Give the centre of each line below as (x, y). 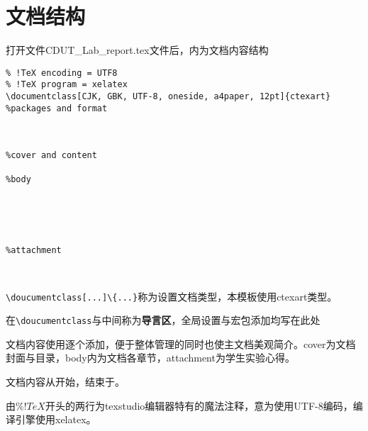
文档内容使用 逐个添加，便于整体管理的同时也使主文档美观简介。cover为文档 (181, 343)
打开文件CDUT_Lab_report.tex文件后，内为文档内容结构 (137, 50)
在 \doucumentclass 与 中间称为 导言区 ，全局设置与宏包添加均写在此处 (163, 320)
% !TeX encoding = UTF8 (62, 73)
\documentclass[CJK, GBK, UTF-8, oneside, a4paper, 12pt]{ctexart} (168, 97)
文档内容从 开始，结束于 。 (65, 382)
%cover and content (51, 156)
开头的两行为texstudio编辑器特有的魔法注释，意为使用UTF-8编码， (199, 405)
